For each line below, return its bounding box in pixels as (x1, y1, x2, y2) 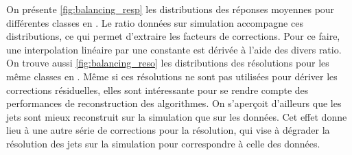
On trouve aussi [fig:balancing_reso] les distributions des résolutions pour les (6, 56, 329, 70)
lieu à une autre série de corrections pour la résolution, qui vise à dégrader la (6, 123, 330, 137)
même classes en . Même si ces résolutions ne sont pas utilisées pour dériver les (6, 69, 338, 83)
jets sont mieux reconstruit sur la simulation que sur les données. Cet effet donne (6, 109, 347, 123)
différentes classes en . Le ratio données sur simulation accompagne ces (6, 15, 303, 29)
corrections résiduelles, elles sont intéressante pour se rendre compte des (6, 82, 309, 97)
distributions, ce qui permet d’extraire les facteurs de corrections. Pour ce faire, (6, 29, 340, 43)
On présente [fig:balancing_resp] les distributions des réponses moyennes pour (6, 2, 335, 16)
